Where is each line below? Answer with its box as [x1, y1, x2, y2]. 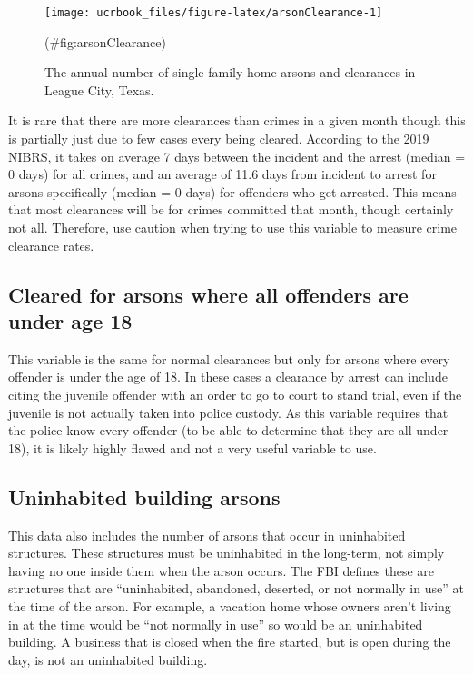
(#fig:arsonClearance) [44, 32, 166, 51]
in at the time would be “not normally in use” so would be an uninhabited [8, 614, 423, 633]
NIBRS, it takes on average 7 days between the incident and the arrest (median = [8, 146, 466, 165]
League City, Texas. [44, 80, 154, 99]
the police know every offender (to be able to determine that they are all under [8, 421, 448, 440]
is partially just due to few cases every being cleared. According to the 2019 [8, 129, 429, 148]
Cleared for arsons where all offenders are [8, 280, 409, 308]
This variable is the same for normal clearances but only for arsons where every [8, 349, 450, 368]
